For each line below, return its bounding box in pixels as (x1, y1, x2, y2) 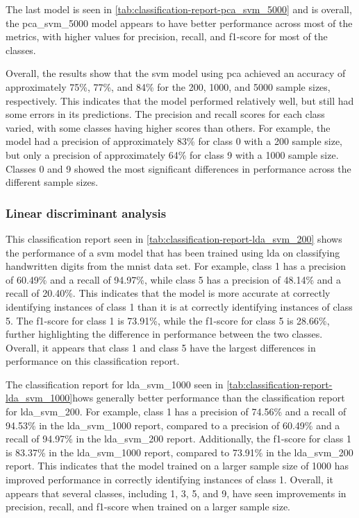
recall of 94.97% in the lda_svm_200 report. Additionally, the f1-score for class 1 (6, 431, 351, 446)
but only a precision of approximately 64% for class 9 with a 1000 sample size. (6, 147, 339, 162)
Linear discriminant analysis (6, 204, 167, 221)
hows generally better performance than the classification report (72, 390, 345, 405)
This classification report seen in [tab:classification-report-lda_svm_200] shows (6, 231, 342, 245)
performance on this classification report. (6, 354, 180, 368)
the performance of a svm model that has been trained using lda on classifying (6, 245, 340, 259)
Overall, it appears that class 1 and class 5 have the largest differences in (6, 340, 316, 354)
